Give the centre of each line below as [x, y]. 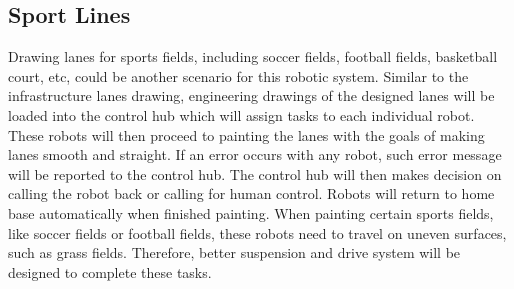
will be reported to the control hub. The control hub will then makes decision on [255, 173]
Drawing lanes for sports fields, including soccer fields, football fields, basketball [253, 56]
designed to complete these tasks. [110, 271]
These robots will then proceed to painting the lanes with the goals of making [246, 134]
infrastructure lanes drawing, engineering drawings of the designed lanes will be [251, 95]
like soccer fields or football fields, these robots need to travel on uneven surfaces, [257, 232]
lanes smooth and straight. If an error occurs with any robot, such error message [255, 154]
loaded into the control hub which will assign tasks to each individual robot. [241, 114]
